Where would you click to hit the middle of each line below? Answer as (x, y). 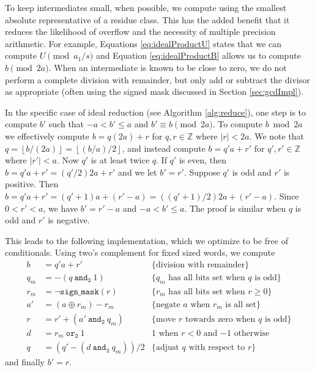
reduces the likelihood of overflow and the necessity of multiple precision (140, 32)
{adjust (165, 348)
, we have (61, 208)
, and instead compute (164, 148)
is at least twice (120, 160)
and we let (138, 172)
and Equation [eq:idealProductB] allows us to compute (198, 55)
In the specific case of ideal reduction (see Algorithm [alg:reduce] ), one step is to (156, 112)
